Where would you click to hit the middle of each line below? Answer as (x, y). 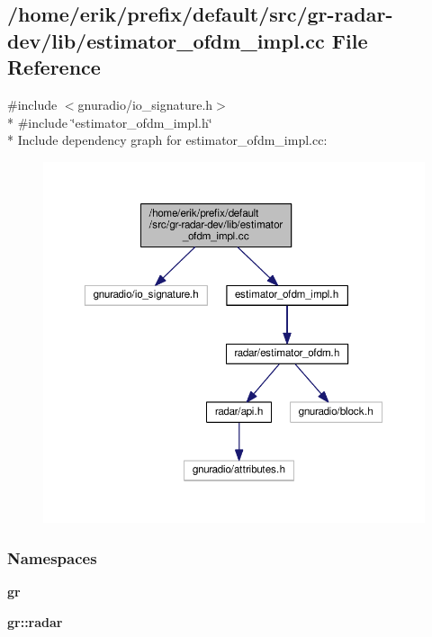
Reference (54, 67)
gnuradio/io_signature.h (145, 104)
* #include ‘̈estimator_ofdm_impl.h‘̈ (110, 122)
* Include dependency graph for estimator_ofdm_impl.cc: (167, 140)
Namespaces (52, 557)
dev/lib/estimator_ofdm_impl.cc (166, 40)
